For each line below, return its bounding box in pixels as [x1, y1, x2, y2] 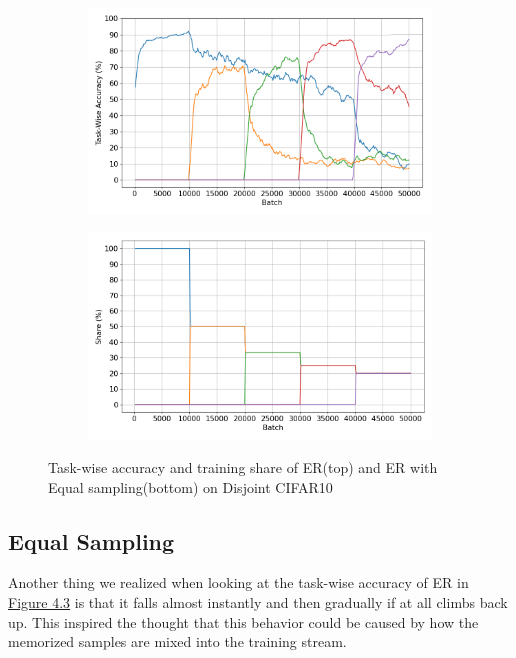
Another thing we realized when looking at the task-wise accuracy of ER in [8, 572, 469, 593]
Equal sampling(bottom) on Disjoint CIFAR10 [48, 476, 333, 497]
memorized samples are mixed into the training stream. [8, 631, 347, 652]
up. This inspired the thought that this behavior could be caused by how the [8, 611, 479, 632]
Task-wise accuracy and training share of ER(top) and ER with [48, 456, 438, 477]
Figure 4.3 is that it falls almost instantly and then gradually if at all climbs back [8, 591, 508, 612]
